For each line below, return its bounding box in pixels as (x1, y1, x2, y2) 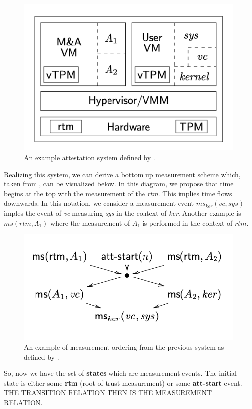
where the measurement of (50, 217, 130, 227)
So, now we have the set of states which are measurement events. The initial (4, 368, 237, 378)
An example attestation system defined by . (24, 152, 155, 163)
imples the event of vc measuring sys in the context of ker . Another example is (4, 208, 241, 218)
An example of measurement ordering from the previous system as (24, 342, 224, 352)
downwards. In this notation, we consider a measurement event (4, 198, 194, 208)
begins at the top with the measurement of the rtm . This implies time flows (4, 188, 232, 198)
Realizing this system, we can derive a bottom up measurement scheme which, (4, 169, 241, 179)
